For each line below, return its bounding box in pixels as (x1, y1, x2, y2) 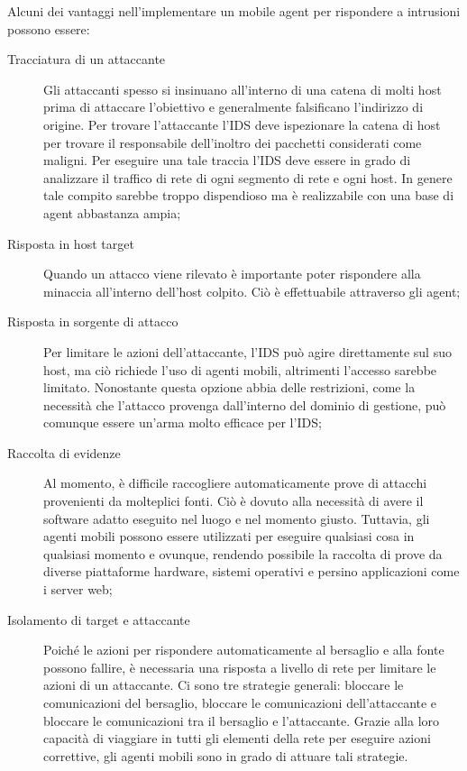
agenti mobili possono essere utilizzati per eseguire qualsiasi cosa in (43, 527, 415, 546)
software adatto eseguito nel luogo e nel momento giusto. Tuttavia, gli (43, 509, 430, 528)
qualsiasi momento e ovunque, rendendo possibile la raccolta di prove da (43, 544, 443, 563)
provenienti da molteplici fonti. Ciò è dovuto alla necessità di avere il (43, 491, 424, 510)
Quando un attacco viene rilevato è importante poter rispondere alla (43, 264, 421, 283)
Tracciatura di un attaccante (7, 50, 166, 69)
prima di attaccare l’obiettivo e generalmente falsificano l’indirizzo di (43, 97, 424, 116)
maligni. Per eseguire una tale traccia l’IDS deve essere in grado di (43, 151, 411, 170)
